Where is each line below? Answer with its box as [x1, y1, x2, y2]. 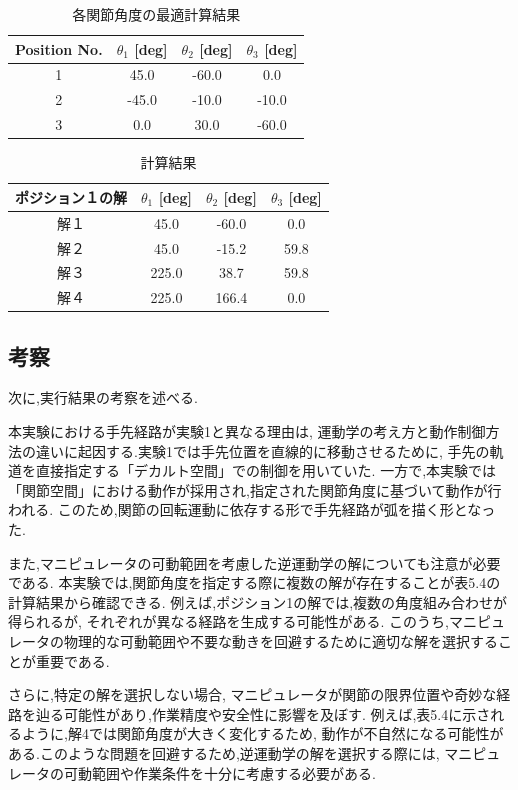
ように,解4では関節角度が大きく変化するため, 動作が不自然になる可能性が [21, 723, 504, 744]
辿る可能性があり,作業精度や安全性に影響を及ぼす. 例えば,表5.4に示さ [35, 703, 491, 724]
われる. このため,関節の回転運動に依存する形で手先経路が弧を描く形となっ [8, 499, 496, 520]
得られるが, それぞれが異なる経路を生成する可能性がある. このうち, [8, 611, 449, 632]
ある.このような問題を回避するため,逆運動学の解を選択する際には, [8, 742, 440, 763]
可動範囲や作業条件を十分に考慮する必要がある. [63, 762, 376, 783]
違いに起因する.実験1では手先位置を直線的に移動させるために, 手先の [35, 440, 490, 461]
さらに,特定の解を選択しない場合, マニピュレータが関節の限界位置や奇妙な [8, 684, 497, 705]
